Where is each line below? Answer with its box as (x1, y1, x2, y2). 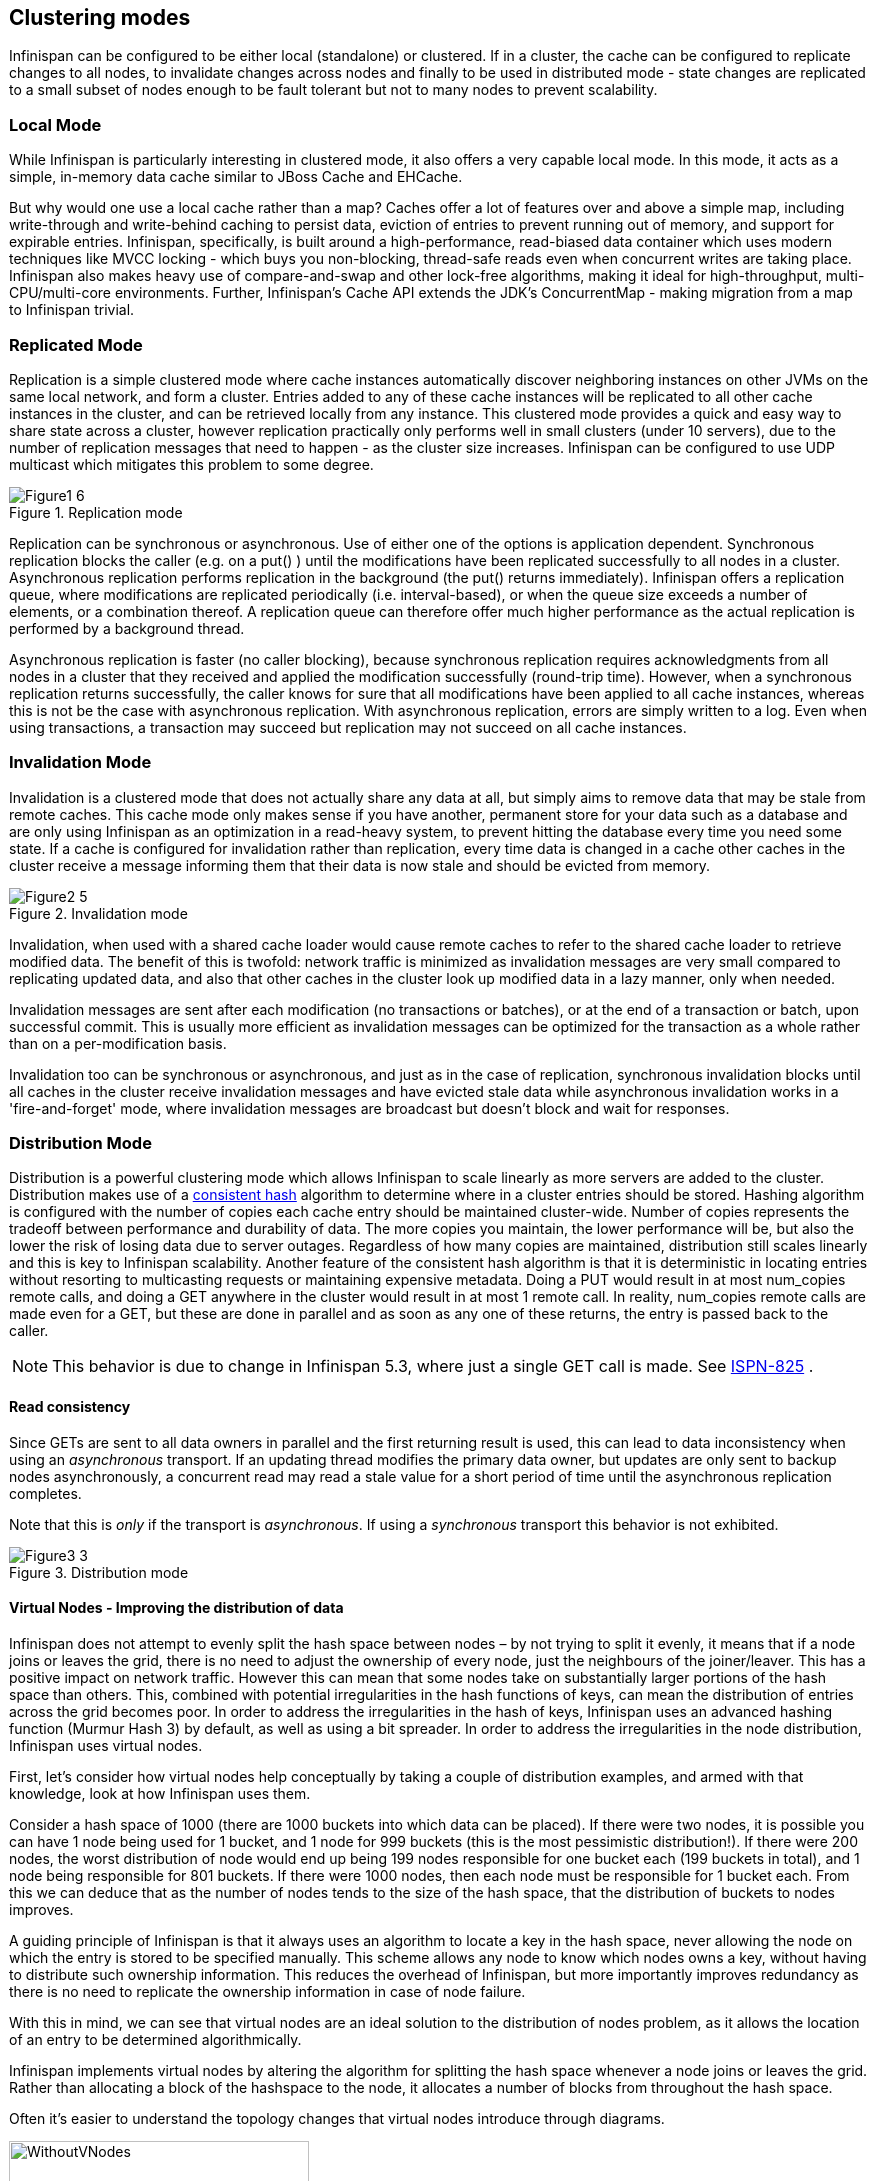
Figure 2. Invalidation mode (9, 904, 188, 922)
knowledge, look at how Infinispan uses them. (9, 1784, 311, 1802)
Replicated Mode (9, 334, 143, 355)
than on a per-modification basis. (9, 1034, 227, 1052)
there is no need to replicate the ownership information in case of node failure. (9, 1982, 526, 2000)
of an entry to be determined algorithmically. (9, 2030, 302, 2048)
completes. (9, 1484, 82, 1502)
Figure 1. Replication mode (9, 503, 183, 521)
